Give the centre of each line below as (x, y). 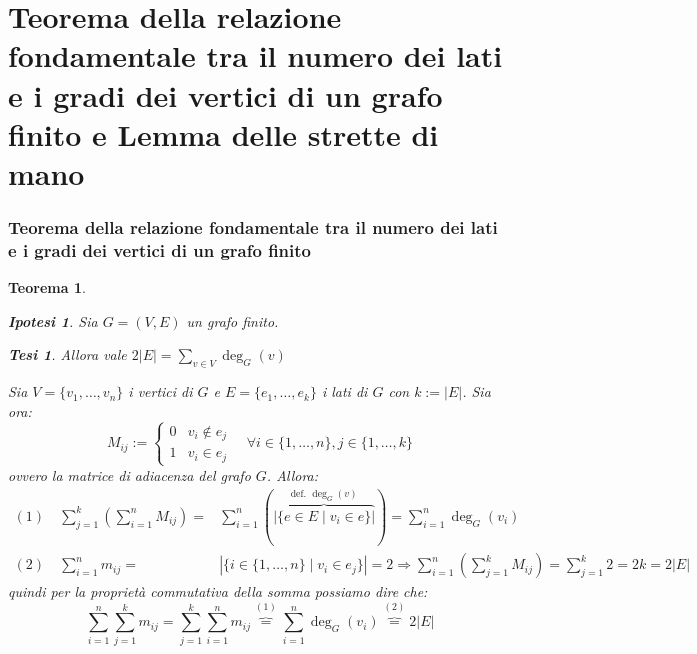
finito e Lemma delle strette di (223, 133)
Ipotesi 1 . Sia (53, 320)
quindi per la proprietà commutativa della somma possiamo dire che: (218, 591)
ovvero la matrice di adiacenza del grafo (129, 474)
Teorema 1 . (47, 287)
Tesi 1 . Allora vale (67, 354)
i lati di (344, 391)
